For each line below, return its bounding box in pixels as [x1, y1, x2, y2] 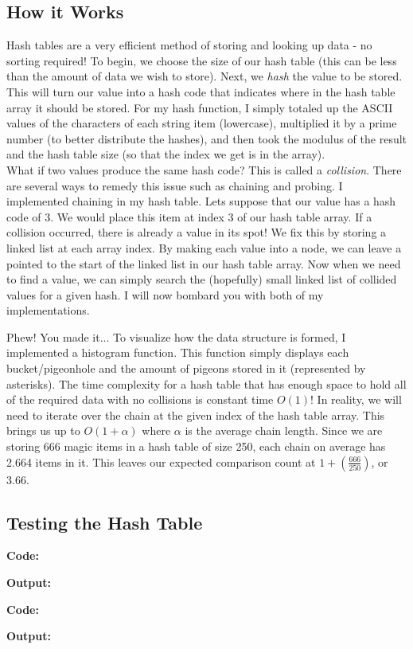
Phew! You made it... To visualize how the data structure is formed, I [6, 328, 346, 345]
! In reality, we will [310, 391, 402, 408]
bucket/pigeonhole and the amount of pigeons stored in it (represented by [6, 360, 366, 377]
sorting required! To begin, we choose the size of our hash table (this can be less [6, 52, 397, 68]
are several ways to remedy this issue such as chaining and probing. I [6, 177, 343, 194]
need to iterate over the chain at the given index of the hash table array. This [6, 406, 385, 423]
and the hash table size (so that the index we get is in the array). [6, 146, 325, 162]
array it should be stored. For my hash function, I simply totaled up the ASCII [6, 99, 393, 115]
